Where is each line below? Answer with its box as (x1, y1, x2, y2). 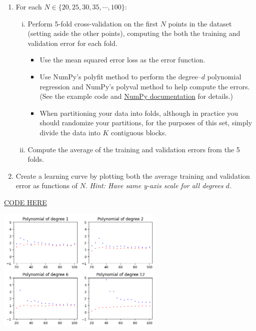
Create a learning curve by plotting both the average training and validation (15, 170, 250, 181)
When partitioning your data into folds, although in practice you (39, 107, 238, 118)
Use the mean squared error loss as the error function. (39, 54, 205, 65)
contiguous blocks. (110, 127, 167, 137)
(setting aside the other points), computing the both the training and (27, 28, 240, 38)
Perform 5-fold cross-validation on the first (27, 18, 158, 28)
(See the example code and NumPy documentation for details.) (39, 91, 233, 101)
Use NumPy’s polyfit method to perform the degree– (39, 71, 201, 81)
